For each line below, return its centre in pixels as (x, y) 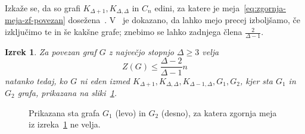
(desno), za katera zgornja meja (219, 112)
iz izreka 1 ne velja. (65, 124)
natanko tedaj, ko (36, 80)
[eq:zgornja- (265, 8)
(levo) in (130, 112)
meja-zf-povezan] (35, 20)
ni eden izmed (105, 80)
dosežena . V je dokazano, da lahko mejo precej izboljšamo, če (184, 20)
